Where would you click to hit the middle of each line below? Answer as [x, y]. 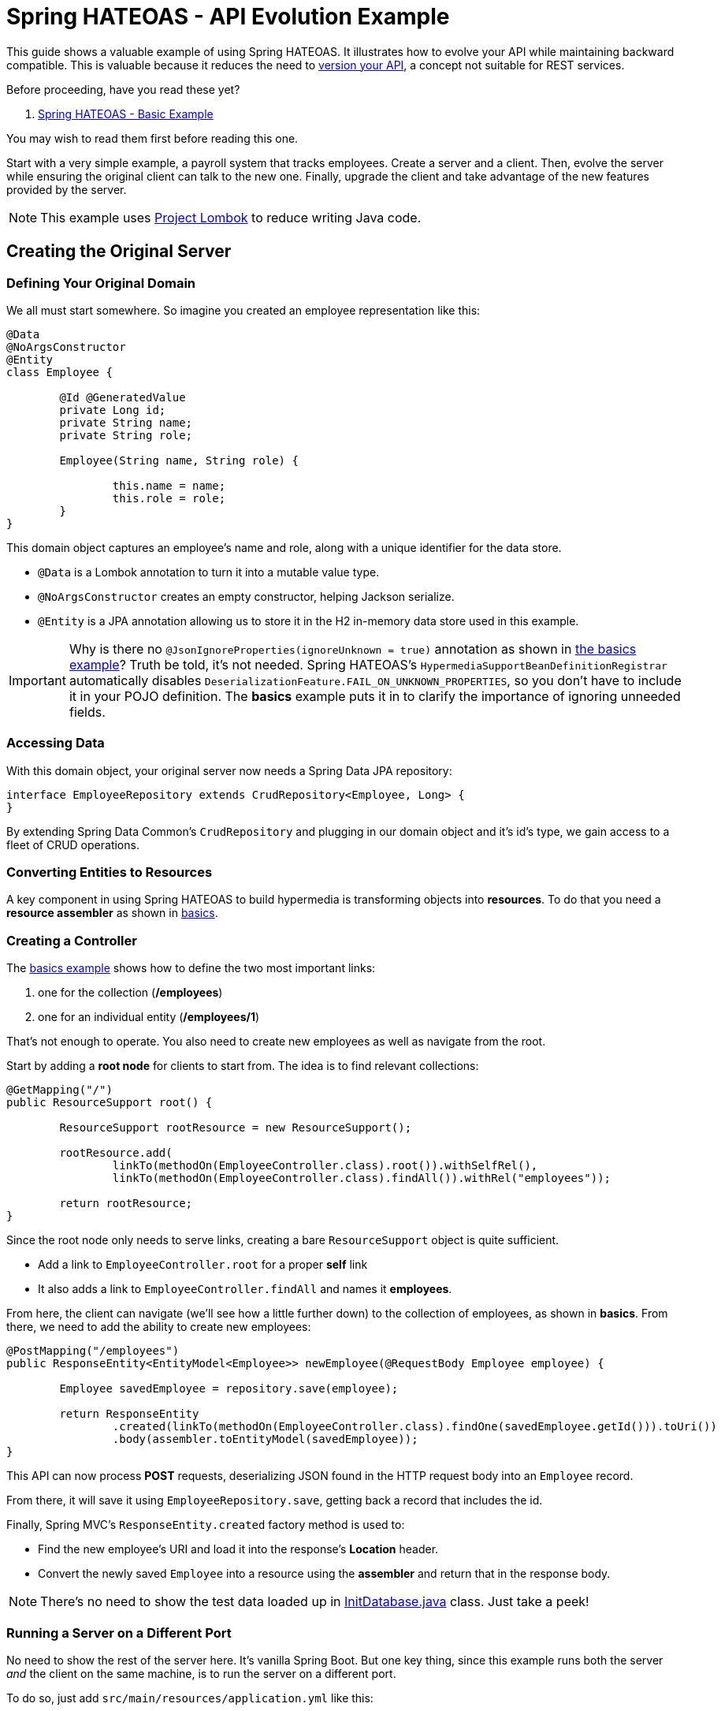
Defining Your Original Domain [101, 283]
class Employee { [59, 372]
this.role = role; [169, 498]
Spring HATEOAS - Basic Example [126, 114]
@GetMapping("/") [59, 1090]
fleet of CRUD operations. [73, 844]
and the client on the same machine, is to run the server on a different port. [201, 1673]
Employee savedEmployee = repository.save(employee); [229, 1389]
